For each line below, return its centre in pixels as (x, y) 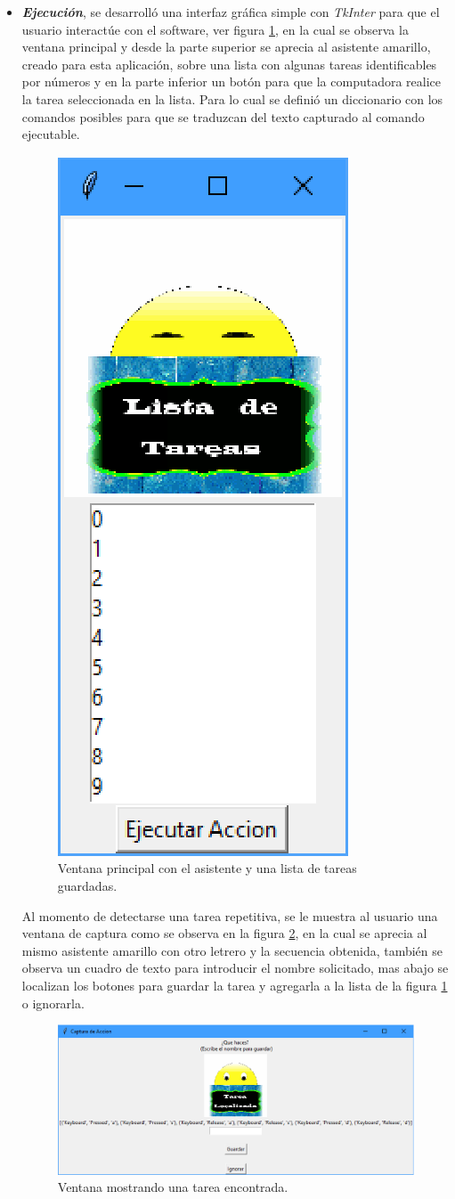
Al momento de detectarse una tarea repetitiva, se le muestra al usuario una (230, 915)
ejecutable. (51, 134)
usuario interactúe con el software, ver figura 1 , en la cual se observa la (215, 29)
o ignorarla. (53, 1003)
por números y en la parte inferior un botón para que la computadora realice (231, 82)
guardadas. (87, 885)
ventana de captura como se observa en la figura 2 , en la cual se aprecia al (224, 933)
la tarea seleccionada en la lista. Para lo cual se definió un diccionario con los (232, 98)
